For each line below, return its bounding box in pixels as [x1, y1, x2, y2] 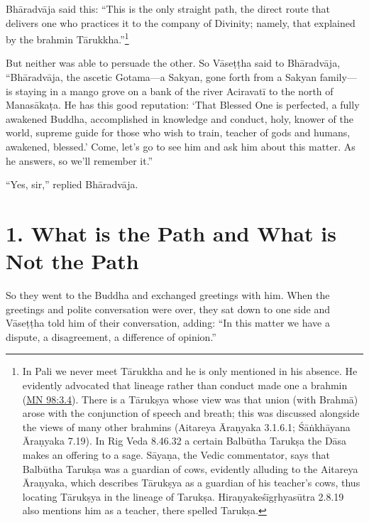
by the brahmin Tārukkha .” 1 [6, 30, 129, 46]
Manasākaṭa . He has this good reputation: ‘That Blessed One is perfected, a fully [6, 97, 360, 112]
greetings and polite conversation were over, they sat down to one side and [6, 301, 330, 316]
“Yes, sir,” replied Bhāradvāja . [6, 177, 138, 192]
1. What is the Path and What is [6, 218, 336, 247]
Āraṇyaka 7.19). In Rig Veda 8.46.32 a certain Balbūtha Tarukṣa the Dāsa [22, 433, 347, 448]
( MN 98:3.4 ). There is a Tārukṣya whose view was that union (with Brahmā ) [22, 391, 358, 406]
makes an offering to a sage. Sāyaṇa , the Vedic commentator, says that [22, 447, 330, 462]
